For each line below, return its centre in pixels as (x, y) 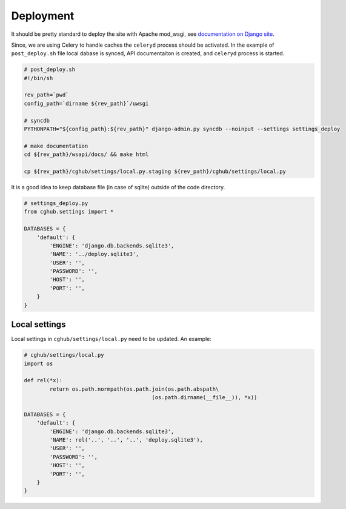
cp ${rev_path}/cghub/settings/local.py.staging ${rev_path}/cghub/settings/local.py (155, 171)
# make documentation (56, 146)
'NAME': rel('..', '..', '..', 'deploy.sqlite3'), (126, 440)
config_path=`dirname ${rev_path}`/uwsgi (86, 103)
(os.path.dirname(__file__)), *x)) (205, 398)
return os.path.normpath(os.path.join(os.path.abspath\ (134, 389)
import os (38, 363)
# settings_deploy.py (56, 203)
